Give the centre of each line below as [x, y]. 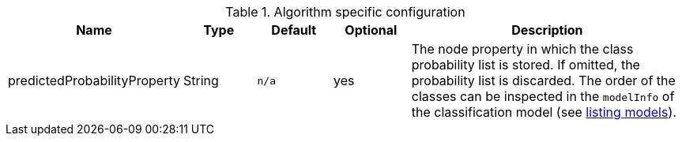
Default [294, 30]
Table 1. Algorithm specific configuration [345, 12]
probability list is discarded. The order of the [543, 80]
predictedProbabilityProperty [94, 80]
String [201, 80]
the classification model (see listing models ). [544, 112]
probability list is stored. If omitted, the [526, 65]
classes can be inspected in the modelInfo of [543, 96]
